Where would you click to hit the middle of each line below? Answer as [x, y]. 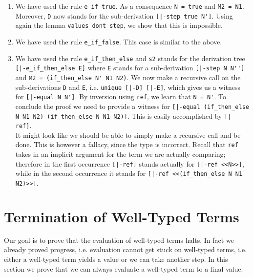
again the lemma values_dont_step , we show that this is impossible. [119, 25]
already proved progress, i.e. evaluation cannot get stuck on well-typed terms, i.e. [126, 249]
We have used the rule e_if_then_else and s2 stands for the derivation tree [130, 58]
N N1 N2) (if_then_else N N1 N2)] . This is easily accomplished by [119, 116]
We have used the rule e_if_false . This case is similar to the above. [119, 41]
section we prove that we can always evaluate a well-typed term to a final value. [124, 268]
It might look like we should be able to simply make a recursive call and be [128, 135]
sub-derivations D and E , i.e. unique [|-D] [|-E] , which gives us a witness [128, 87]
